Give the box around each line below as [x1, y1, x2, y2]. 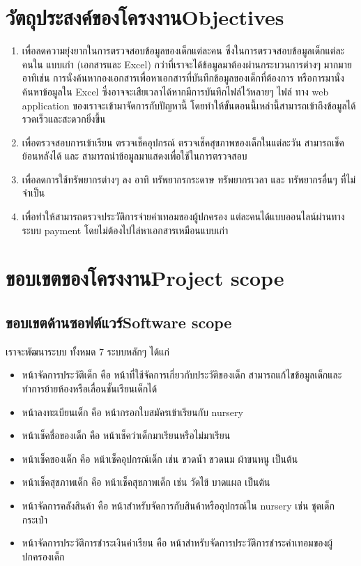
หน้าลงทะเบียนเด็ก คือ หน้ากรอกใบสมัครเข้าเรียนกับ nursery [22, 404, 243, 419]
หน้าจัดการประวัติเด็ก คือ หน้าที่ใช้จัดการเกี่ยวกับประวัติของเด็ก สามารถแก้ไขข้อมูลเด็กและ [22, 367, 342, 382]
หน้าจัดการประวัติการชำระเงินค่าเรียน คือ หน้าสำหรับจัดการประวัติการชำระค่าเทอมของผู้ [22, 535, 333, 550]
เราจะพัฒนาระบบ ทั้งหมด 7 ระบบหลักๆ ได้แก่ [6, 344, 169, 358]
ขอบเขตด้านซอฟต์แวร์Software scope [6, 312, 232, 333]
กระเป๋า [22, 512, 48, 526]
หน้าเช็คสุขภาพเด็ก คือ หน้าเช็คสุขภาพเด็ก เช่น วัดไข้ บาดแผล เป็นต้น [22, 475, 270, 489]
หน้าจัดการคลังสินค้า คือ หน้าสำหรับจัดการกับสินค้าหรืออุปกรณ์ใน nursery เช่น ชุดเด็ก [22, 498, 335, 512]
